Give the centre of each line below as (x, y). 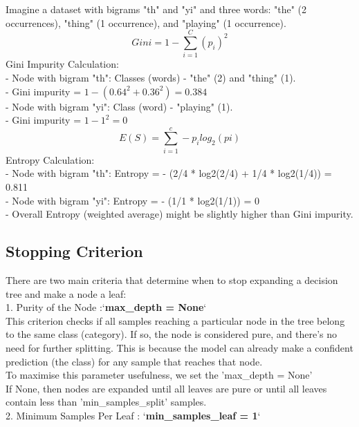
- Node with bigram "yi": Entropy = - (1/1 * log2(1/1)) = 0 (132, 200)
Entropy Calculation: (50, 159)
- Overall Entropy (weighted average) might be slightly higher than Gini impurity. (179, 214)
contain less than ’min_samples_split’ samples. (106, 402)
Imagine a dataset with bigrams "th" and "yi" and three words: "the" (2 (156, 9)
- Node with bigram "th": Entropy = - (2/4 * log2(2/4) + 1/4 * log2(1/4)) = (169, 173)
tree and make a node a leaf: (66, 293)
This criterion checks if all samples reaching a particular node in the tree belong (175, 320)
